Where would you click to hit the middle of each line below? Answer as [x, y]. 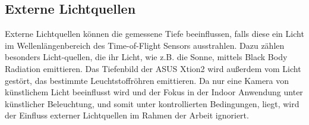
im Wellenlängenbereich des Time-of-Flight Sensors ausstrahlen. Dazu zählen [145, 45]
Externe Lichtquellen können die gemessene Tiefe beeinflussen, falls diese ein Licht [154, 34]
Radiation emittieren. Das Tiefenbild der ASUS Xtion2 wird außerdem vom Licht [153, 68]
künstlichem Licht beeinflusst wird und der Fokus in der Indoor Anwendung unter [154, 92]
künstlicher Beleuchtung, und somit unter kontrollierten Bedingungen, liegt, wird [152, 103]
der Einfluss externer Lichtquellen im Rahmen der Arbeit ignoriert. [127, 115]
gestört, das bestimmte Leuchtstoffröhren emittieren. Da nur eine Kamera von [147, 80]
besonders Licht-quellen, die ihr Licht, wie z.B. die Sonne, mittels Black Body [146, 57]
